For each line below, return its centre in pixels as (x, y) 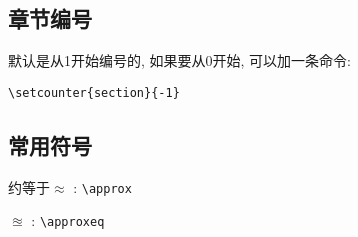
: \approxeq (68, 220)
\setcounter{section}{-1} (94, 92)
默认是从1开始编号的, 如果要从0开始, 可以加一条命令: (179, 60)
